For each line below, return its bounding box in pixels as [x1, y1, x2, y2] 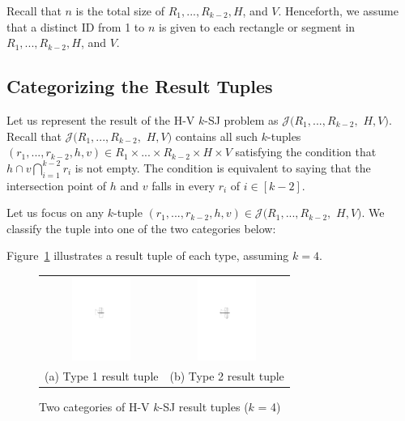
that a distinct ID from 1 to [6, 18, 145, 35]
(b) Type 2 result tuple [169, 367, 284, 384]
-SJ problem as [204, 111, 279, 128]
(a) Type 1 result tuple [45, 367, 159, 384]
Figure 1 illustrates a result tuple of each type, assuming [6, 247, 289, 264]
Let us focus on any [6, 204, 104, 221]
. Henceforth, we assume [278, 2, 399, 19]
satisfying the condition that [235, 143, 377, 160]
